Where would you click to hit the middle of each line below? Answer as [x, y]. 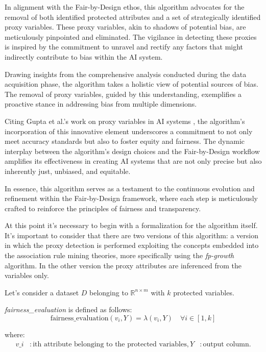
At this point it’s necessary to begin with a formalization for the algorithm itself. [131, 225]
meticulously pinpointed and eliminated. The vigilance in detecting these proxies [131, 36]
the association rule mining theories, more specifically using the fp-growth [119, 255]
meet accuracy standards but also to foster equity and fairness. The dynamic [125, 141]
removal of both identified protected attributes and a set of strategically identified [133, 17]
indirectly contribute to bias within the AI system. [84, 56]
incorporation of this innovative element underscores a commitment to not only [129, 131]
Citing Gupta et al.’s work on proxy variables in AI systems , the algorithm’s [125, 121]
